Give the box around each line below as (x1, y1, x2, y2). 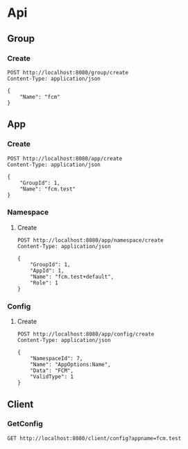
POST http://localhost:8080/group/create (7, 69, 129, 76)
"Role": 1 (30, 279, 58, 286)
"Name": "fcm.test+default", (30, 273, 114, 280)
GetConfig (7, 419, 43, 429)
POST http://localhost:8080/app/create (7, 155, 123, 162)
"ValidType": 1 (30, 373, 74, 380)
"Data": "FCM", (30, 367, 74, 375)
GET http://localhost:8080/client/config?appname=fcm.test (7, 434, 182, 442)
